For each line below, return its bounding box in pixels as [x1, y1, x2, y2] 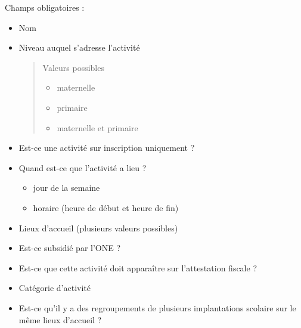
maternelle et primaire [57, 121, 138, 134]
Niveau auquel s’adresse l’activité [18, 41, 140, 54]
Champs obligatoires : [5, 1, 85, 13]
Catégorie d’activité [18, 281, 91, 294]
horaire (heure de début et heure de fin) [33, 201, 179, 213]
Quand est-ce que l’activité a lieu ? [18, 161, 147, 174]
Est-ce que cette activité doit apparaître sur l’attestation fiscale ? [18, 261, 257, 274]
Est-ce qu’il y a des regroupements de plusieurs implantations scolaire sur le [18, 301, 296, 314]
